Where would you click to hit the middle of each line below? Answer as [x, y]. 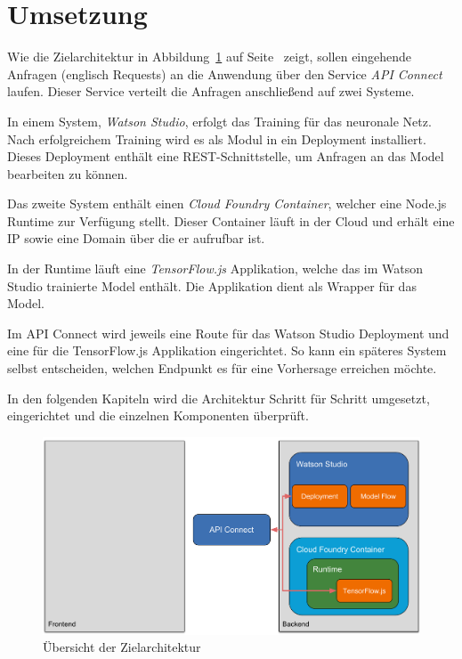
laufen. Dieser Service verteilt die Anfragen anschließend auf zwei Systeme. [211, 91]
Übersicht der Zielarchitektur [122, 647]
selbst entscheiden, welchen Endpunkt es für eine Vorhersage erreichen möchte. [222, 368]
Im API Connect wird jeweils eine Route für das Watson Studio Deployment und [228, 333]
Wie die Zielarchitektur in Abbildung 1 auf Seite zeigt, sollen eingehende [210, 57]
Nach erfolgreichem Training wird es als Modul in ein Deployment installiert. [217, 138]
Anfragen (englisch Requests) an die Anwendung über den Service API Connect [225, 73]
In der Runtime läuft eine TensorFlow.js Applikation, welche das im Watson [215, 268]
